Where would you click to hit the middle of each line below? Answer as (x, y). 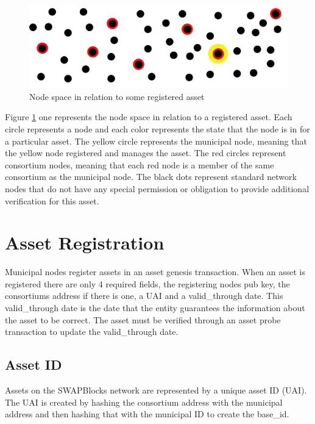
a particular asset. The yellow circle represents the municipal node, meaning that (156, 141)
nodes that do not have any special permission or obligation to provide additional (157, 188)
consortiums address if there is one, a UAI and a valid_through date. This (144, 296)
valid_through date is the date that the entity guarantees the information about (155, 308)
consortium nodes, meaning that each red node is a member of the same (140, 164)
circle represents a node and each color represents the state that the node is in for (157, 129)
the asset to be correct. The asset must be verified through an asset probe (143, 319)
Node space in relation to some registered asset (117, 96)
